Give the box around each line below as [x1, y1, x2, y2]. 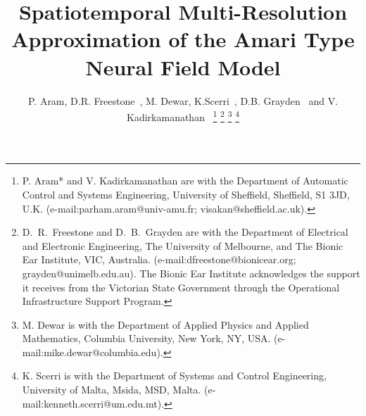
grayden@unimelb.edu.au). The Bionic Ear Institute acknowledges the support [22, 265, 360, 280]
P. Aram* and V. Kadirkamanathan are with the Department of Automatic [22, 173, 348, 188]
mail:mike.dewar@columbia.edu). [22, 344, 163, 359]
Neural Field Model [85, 52, 281, 81]
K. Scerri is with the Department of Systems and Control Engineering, [22, 368, 327, 383]
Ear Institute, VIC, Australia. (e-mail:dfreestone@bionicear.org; [22, 252, 296, 267]
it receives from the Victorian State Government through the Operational [22, 279, 340, 294]
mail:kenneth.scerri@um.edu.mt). [22, 396, 165, 410]
